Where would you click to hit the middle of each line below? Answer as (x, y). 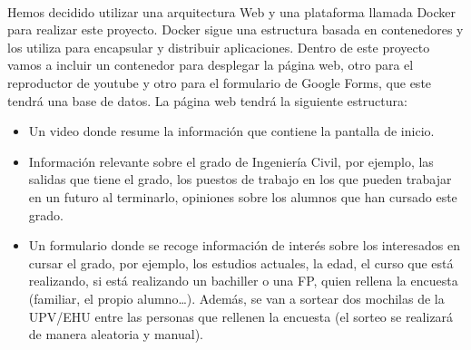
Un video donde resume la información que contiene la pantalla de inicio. (231, 131)
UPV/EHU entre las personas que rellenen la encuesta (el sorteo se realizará (241, 316)
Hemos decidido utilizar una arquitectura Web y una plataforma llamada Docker (232, 11)
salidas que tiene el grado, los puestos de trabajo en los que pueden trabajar (240, 179)
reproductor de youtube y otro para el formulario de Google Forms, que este (220, 82)
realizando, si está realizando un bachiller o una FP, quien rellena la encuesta (243, 281)
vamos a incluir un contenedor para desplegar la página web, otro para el (211, 65)
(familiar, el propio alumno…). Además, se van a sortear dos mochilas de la (236, 298)
